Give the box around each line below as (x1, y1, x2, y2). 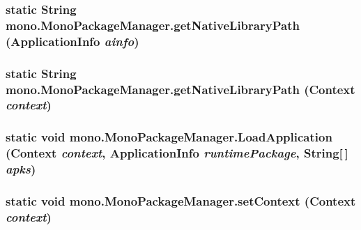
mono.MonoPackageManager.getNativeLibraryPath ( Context (6, 80, 355, 98)
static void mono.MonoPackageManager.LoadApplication (6, 128, 332, 146)
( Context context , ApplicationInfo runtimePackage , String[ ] (6, 144, 348, 162)
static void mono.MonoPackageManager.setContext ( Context (6, 192, 356, 209)
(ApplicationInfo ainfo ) (6, 32, 139, 49)
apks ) (6, 160, 36, 178)
